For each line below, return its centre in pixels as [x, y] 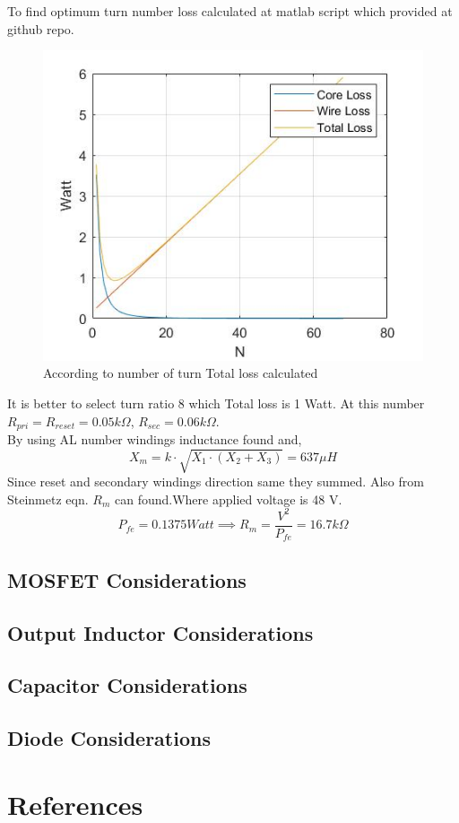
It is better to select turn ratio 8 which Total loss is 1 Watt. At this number [216, 403]
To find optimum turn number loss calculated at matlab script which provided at [230, 11]
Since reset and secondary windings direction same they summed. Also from [216, 482]
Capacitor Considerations [127, 685]
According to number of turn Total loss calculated [181, 373]
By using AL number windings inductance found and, [155, 439]
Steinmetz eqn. [48, 499]
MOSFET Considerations [127, 579]
